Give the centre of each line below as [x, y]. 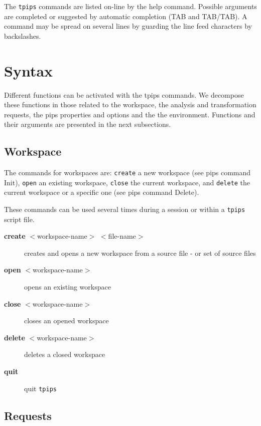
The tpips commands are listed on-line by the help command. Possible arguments [130, 6]
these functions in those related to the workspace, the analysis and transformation [130, 104]
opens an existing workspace [68, 287]
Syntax [29, 70]
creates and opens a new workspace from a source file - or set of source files [140, 253]
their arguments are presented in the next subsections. [88, 124]
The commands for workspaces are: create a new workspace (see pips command [127, 172]
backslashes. [23, 35]
